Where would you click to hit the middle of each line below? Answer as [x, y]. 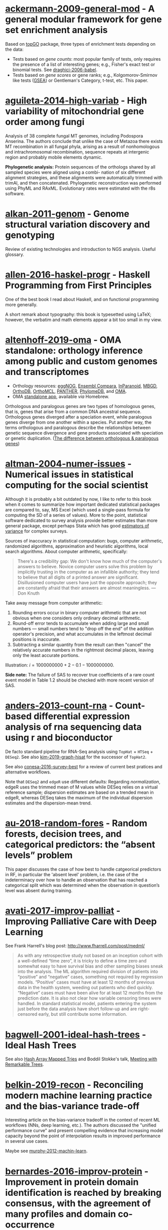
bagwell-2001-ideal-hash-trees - [76, 1035]
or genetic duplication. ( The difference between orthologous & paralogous [82, 438]
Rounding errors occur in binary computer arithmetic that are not [79, 612]
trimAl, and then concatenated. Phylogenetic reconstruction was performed [83, 183]
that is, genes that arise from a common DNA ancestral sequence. [73, 412]
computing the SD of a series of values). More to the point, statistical [76, 515]
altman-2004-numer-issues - [68, 463]
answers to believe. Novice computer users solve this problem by [85, 566]
